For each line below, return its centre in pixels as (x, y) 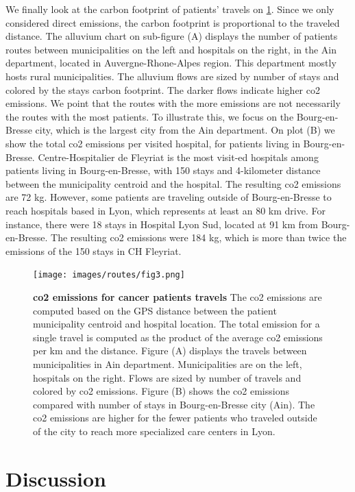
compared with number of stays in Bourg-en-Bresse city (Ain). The (174, 404)
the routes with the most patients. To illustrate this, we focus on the (150, 116)
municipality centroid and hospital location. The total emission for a (176, 324)
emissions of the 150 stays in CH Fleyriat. (94, 250)
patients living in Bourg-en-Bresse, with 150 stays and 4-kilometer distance (163, 170)
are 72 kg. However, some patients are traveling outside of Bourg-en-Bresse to (169, 197)
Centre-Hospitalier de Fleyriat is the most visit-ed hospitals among (178, 157)
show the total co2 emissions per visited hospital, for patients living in (153, 143)
